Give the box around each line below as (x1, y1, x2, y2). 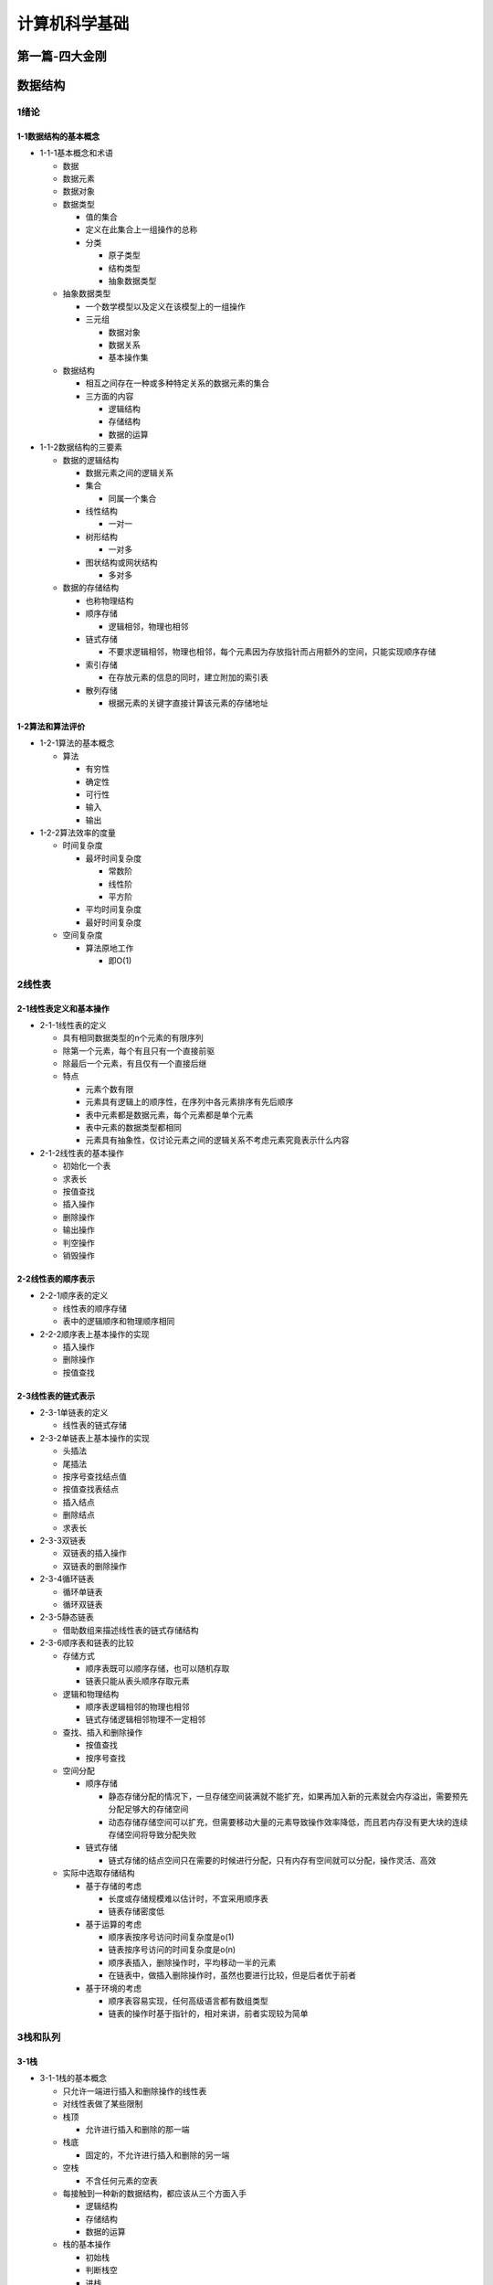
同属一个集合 (108, 493, 157, 504)
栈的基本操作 (62, 2239, 111, 2250)
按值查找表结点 (62, 1483, 119, 1494)
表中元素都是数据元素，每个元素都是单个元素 (85, 1109, 254, 1120)
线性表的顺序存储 (62, 1302, 127, 1313)
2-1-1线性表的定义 (39, 1019, 107, 1030)
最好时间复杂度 (85, 917, 142, 928)
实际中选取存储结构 (62, 1867, 135, 1878)
